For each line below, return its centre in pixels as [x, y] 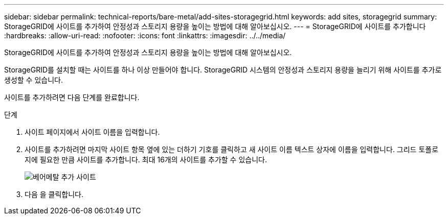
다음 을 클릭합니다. [54, 194]
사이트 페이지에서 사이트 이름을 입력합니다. [92, 132]
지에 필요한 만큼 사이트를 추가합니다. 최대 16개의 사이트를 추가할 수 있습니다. [146, 160]
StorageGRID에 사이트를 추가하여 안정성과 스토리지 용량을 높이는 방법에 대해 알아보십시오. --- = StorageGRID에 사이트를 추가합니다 [215, 26]
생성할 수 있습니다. [33, 80]
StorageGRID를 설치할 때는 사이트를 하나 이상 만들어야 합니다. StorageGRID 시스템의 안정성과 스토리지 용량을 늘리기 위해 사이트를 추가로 [223, 70]
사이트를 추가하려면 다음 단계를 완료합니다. [72, 97]
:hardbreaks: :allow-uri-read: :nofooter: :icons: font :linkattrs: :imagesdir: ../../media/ [145, 35]
